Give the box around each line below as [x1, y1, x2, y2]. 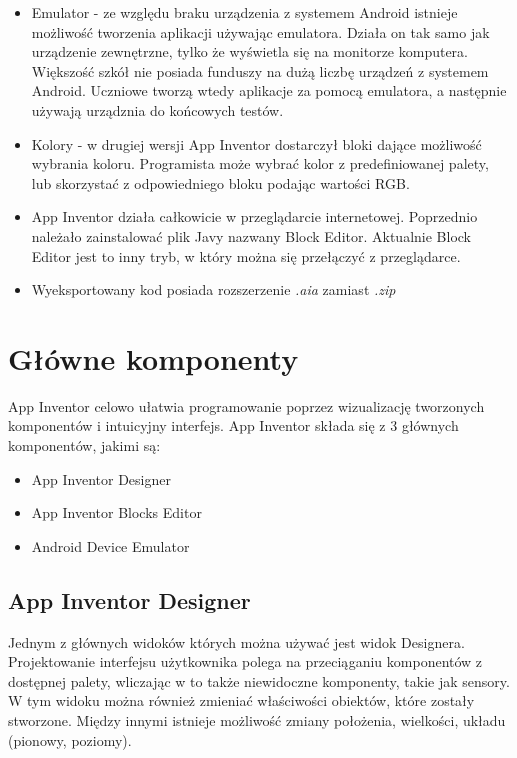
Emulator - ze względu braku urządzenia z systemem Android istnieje [31, 2, 458, 22]
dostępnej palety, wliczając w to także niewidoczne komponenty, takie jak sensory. [8, 670, 510, 691]
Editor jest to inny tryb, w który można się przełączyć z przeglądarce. [31, 245, 461, 266]
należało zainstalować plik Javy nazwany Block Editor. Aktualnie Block [31, 225, 472, 246]
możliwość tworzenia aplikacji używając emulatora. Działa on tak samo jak [31, 21, 490, 42]
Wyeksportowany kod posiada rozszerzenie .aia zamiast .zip [31, 279, 396, 300]
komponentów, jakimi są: [8, 435, 161, 456]
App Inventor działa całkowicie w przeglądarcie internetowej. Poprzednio [31, 206, 478, 227]
